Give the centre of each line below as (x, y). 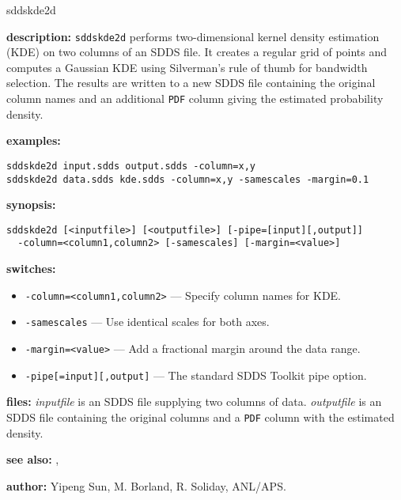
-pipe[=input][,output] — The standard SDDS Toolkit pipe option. (196, 375)
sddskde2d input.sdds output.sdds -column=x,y (131, 166)
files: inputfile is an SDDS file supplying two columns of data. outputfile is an (194, 402)
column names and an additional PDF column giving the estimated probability (195, 98)
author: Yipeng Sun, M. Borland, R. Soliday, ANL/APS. (146, 485)
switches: (31, 269)
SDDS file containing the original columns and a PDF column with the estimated (200, 417)
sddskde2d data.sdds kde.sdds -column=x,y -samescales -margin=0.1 (188, 179)
